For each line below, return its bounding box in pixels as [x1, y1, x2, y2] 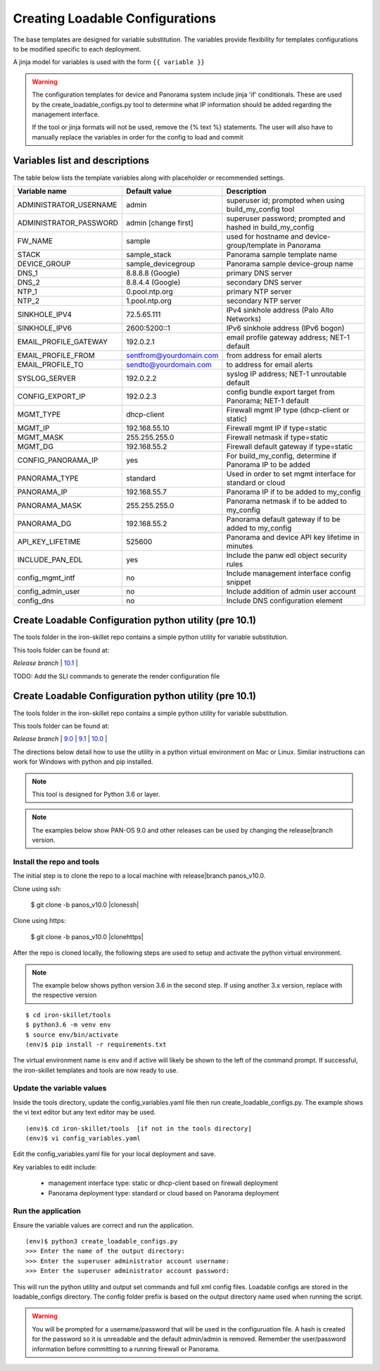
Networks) [226, 314, 262, 323]
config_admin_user [17, 586, 80, 596]
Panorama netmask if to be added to [226, 496, 348, 506]
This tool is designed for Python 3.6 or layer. [32, 790, 160, 798]
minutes [226, 541, 253, 551]
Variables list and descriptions [13, 155, 150, 167]
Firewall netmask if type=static [226, 432, 329, 442]
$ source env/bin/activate [25, 1031, 119, 1038]
